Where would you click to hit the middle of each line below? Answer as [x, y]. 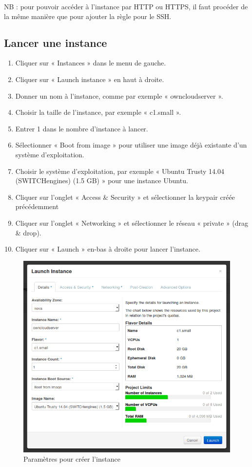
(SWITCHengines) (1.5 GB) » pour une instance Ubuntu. [102, 180]
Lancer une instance [56, 42]
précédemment [37, 206]
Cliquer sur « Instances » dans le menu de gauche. [91, 63]
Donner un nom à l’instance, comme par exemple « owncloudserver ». [119, 96]
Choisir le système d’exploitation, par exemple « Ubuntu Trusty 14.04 [120, 171]
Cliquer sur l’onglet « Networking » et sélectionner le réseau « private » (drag [132, 223]
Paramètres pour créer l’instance [72, 459]
